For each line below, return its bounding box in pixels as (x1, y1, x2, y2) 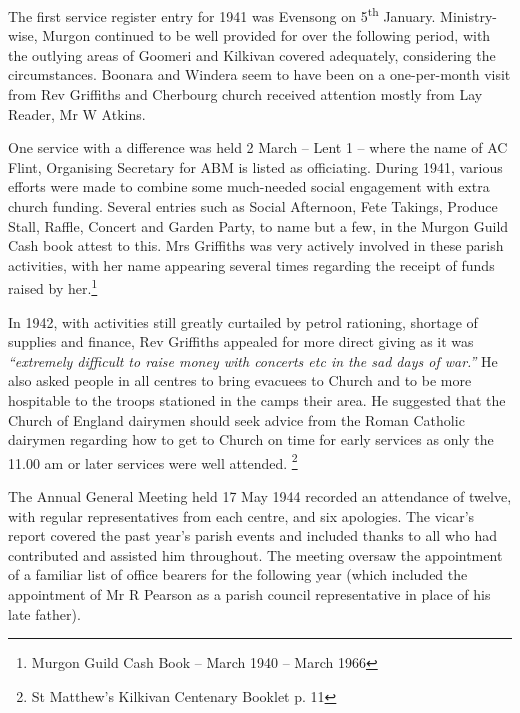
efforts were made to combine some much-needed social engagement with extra (8, 176, 490, 197)
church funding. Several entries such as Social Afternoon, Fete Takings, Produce (8, 196, 498, 216)
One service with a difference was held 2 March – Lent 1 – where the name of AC (8, 137, 508, 158)
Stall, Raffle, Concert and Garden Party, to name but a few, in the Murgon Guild (8, 215, 509, 236)
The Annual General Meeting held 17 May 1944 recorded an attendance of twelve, (8, 486, 512, 507)
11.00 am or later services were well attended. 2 (8, 449, 298, 473)
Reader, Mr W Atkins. (8, 103, 146, 124)
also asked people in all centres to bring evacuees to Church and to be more (8, 370, 472, 391)
